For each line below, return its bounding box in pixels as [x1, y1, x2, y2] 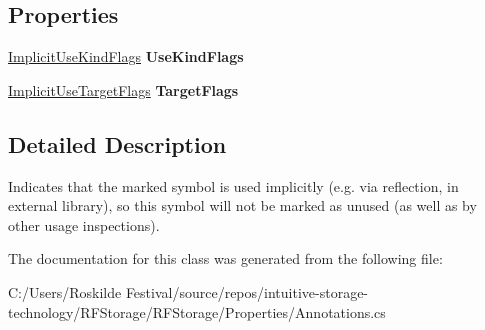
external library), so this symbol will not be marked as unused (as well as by [8, 195, 477, 216]
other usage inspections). [8, 214, 160, 235]
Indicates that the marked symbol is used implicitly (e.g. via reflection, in [8, 175, 459, 196]
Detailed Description [8, 128, 227, 159]
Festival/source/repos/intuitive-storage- [125, 281, 369, 302]
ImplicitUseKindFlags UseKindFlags [8, 46, 244, 67]
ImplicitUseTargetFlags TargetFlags [8, 79, 239, 100]
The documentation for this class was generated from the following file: [8, 248, 443, 269]
